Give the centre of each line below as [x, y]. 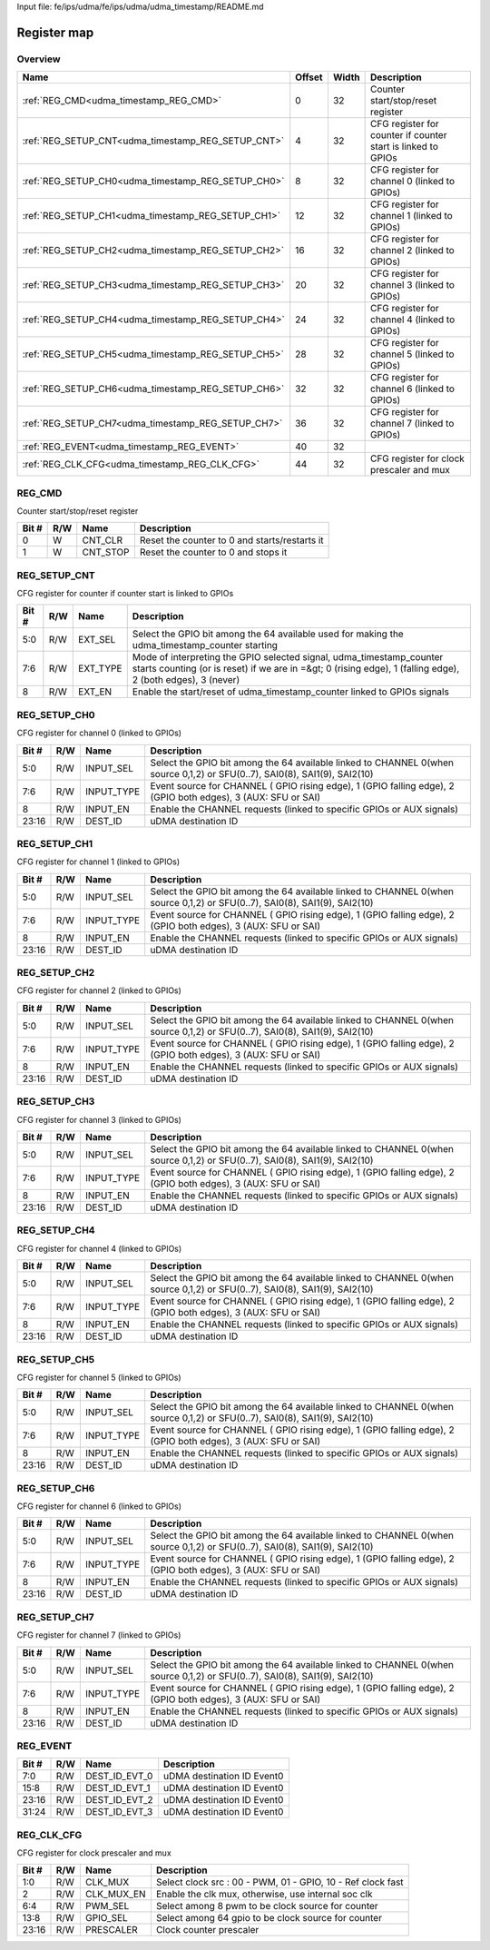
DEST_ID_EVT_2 [119, 1800]
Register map [55, 32]
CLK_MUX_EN [115, 1895]
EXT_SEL [97, 640]
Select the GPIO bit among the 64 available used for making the [268, 634]
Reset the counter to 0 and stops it [213, 552]
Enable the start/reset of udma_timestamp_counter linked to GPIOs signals [290, 692]
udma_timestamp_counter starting [205, 645]
